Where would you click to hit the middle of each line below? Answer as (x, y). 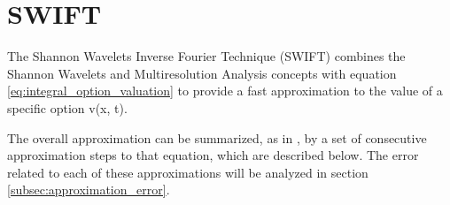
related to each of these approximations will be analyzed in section (188, 172)
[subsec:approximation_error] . (89, 190)
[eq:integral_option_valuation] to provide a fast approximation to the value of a (225, 91)
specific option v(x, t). (67, 107)
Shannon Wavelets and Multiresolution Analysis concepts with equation (202, 73)
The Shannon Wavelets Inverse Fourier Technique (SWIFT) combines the (206, 56)
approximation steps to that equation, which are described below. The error (213, 155)
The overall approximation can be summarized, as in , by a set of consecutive (217, 137)
